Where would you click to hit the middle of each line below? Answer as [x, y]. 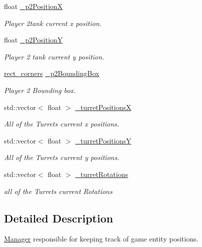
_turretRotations [102, 174]
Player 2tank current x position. [53, 23]
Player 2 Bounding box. [40, 90]
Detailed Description [59, 218]
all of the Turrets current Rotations [58, 191]
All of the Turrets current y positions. [62, 157]
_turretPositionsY [103, 140]
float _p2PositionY [33, 40]
